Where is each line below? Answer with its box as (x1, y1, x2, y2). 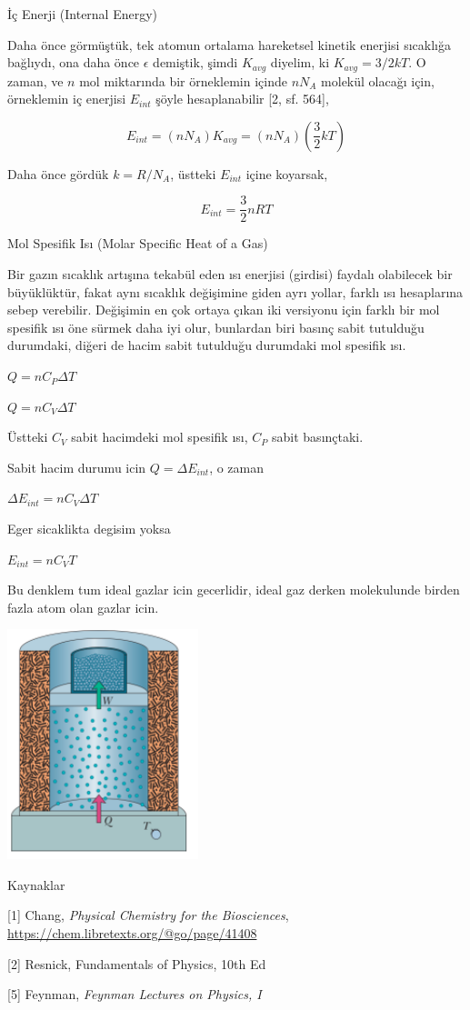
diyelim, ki (270, 53, 330, 72)
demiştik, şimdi (153, 53, 238, 72)
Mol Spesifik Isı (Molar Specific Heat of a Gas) (7, 234, 268, 253)
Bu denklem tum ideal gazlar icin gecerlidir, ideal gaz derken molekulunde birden (7, 580, 460, 599)
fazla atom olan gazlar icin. (7, 597, 159, 616)
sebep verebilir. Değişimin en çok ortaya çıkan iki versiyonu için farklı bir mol (7, 300, 440, 319)
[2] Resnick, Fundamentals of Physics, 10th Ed (7, 954, 266, 973)
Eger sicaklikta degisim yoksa (7, 519, 171, 538)
